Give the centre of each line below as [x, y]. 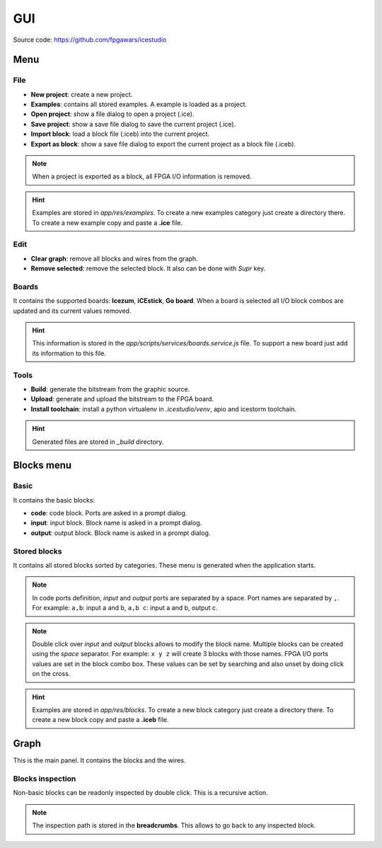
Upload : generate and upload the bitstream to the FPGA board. [122, 399]
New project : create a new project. [82, 94]
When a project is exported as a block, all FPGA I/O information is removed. [142, 176]
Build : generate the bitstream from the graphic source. [110, 389]
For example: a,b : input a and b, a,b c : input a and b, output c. [125, 608]
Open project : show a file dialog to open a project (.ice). [112, 114]
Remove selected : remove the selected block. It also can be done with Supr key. [148, 268]
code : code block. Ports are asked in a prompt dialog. [109, 513]
